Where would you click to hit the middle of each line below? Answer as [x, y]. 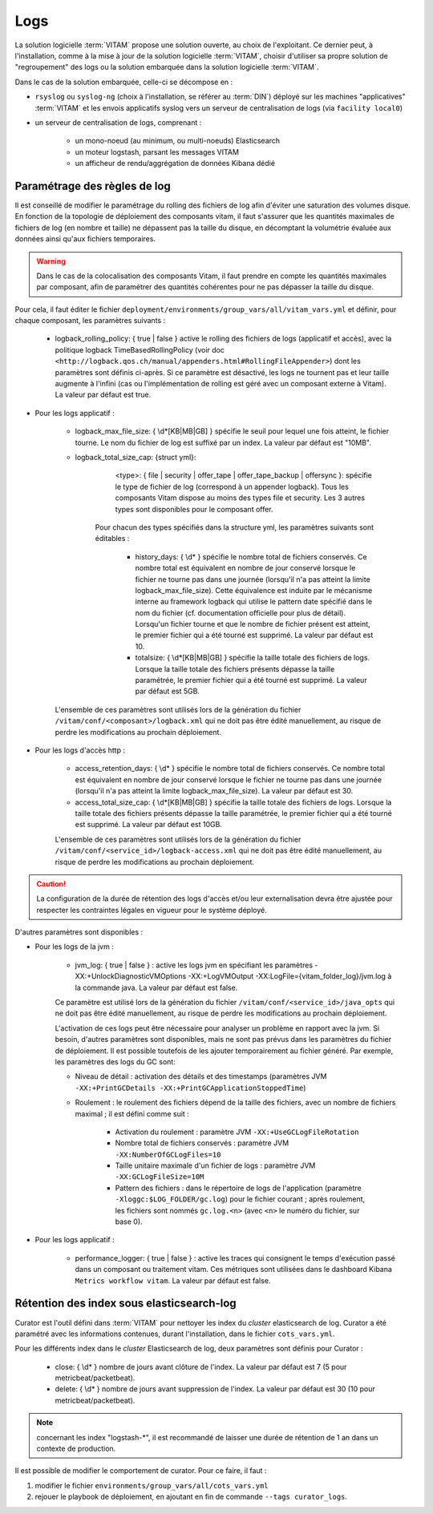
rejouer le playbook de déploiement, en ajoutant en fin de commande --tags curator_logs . [191, 1497]
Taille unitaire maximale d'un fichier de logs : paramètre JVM [215, 1165]
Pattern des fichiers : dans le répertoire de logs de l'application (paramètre [239, 1188]
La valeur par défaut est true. [103, 395]
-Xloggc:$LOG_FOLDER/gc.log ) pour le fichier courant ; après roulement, [240, 1199]
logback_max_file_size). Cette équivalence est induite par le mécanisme [254, 590]
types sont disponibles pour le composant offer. [194, 509]
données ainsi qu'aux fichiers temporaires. [85, 239]
